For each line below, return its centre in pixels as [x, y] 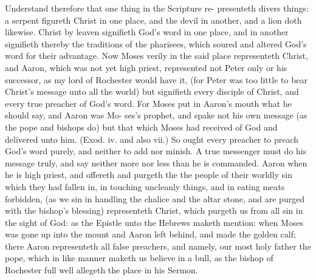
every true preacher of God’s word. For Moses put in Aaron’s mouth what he [148, 103]
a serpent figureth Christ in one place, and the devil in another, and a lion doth [153, 20]
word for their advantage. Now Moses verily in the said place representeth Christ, [156, 56]
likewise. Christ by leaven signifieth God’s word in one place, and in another [147, 32]
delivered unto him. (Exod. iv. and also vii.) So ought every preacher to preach [152, 139]
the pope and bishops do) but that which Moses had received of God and [141, 127]
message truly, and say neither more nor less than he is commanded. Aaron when [156, 162]
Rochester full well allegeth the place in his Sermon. [101, 270]
